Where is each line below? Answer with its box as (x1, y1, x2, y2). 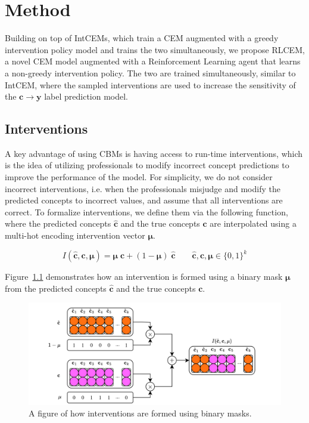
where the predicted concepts (5, 217, 111, 230)
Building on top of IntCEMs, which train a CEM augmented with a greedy (5, 32, 279, 44)
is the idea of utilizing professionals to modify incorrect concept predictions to (5, 159, 289, 171)
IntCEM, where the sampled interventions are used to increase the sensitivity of (5, 78, 296, 91)
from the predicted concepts (5, 282, 107, 294)
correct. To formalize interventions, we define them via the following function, (5, 205, 288, 218)
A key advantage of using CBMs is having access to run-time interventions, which (5, 147, 303, 159)
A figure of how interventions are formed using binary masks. (29, 407, 252, 419)
